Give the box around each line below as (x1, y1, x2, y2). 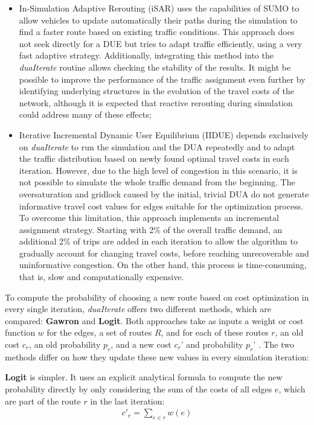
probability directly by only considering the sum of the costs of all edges (5, 383, 272, 395)
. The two (258, 338, 295, 351)
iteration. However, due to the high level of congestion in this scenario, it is (19, 164, 298, 176)
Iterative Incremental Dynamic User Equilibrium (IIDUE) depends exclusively (19, 128, 309, 141)
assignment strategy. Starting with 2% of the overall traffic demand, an (19, 223, 283, 235)
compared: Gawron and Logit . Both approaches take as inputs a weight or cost (5, 314, 304, 327)
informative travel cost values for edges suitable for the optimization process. (19, 199, 304, 212)
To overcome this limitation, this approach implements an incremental (19, 211, 279, 224)
